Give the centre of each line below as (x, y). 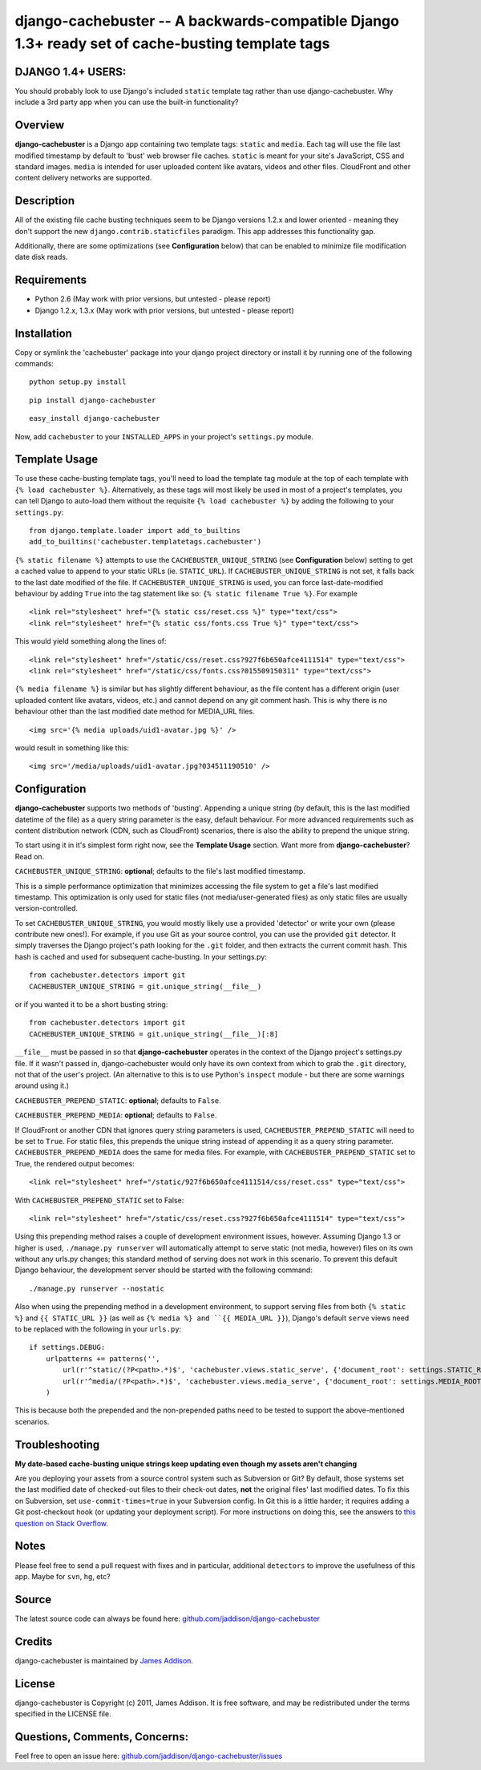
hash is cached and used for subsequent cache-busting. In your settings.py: (141, 956)
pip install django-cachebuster (93, 400)
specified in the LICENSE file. (63, 1714)
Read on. (30, 856)
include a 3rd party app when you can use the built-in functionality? (127, 102)
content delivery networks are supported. (83, 178)
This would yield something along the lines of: (91, 641)
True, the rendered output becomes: (75, 1163)
